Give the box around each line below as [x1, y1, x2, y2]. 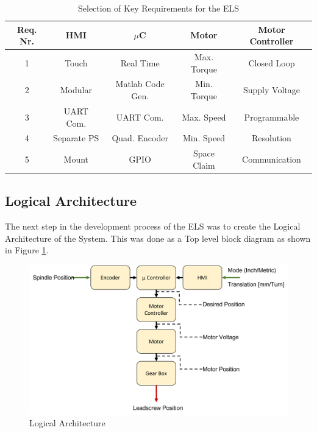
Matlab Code [115, 77, 165, 90]
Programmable [244, 110, 299, 123]
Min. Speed [182, 132, 226, 144]
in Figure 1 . [5, 244, 49, 256]
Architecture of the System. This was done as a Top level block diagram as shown [5, 231, 311, 244]
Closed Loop [248, 56, 295, 69]
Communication [242, 152, 301, 165]
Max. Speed [182, 110, 226, 123]
